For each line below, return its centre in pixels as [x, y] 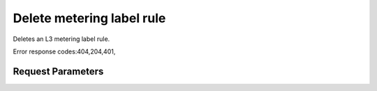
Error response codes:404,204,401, [64, 51]
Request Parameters [58, 71]
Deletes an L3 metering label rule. [61, 39]
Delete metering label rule [89, 18]
